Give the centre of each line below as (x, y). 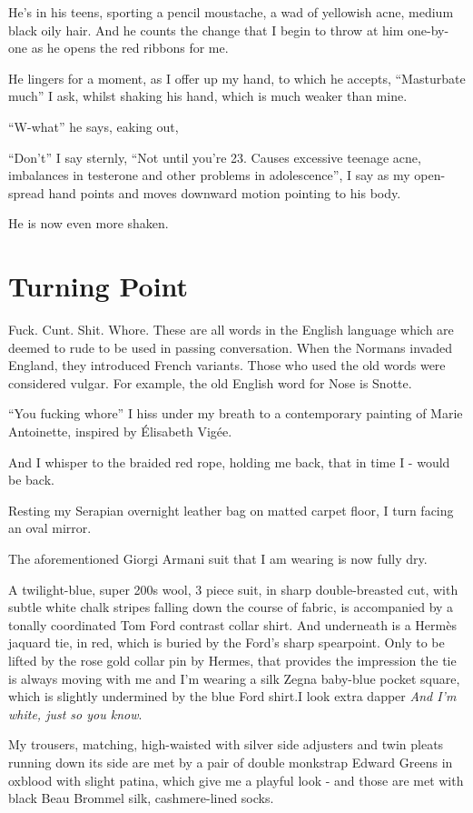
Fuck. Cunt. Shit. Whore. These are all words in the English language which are (231, 330)
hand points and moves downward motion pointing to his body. (225, 192)
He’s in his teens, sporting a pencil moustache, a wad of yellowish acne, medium (231, 12)
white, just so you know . (75, 713)
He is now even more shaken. (89, 223)
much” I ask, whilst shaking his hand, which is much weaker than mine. (208, 96)
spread (26, 192)
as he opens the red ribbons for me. (130, 48)
